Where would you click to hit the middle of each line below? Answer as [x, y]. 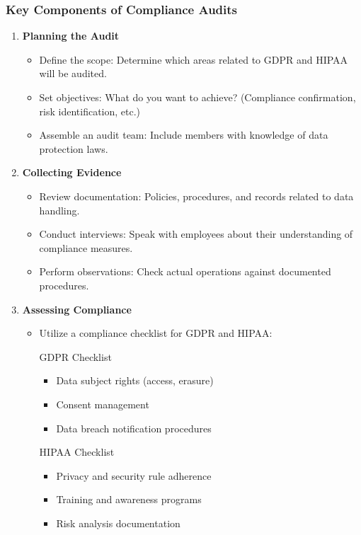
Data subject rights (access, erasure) [135, 380]
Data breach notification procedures [134, 428]
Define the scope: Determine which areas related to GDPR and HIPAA [194, 59]
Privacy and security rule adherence [134, 475]
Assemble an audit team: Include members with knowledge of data [184, 135]
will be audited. [73, 73]
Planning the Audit [71, 36]
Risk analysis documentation [118, 523]
